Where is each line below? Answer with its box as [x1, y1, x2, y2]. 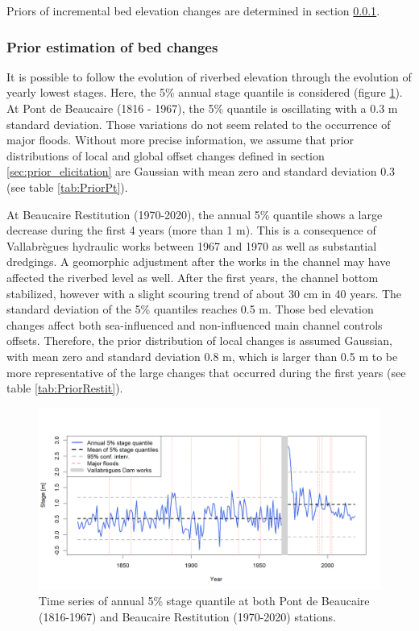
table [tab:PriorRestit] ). [6, 380, 123, 396]
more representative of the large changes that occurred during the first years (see [6, 363, 406, 380]
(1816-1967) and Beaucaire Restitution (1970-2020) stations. [39, 608, 336, 625]
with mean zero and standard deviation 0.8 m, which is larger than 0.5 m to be [6, 347, 398, 364]
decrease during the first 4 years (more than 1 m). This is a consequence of [6, 222, 376, 239]
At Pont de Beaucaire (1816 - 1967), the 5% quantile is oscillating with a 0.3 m [6, 100, 398, 116]
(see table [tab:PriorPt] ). [6, 178, 128, 195]
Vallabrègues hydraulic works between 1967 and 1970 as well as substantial [6, 237, 377, 254]
